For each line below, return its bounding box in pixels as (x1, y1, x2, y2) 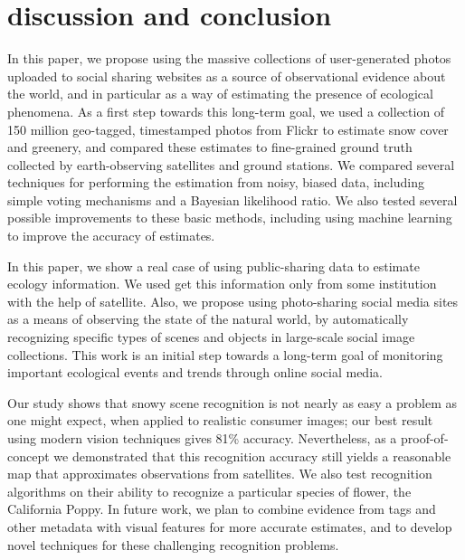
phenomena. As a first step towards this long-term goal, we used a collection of (7, 101, 445, 120)
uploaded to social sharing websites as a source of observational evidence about (7, 66, 446, 85)
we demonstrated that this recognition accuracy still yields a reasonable (53, 446, 451, 465)
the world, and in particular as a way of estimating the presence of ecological (7, 84, 433, 103)
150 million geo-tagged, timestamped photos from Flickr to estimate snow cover (7, 119, 449, 138)
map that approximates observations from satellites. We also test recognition (7, 464, 432, 483)
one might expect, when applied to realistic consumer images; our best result (7, 411, 433, 430)
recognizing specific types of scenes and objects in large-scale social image (7, 327, 415, 346)
